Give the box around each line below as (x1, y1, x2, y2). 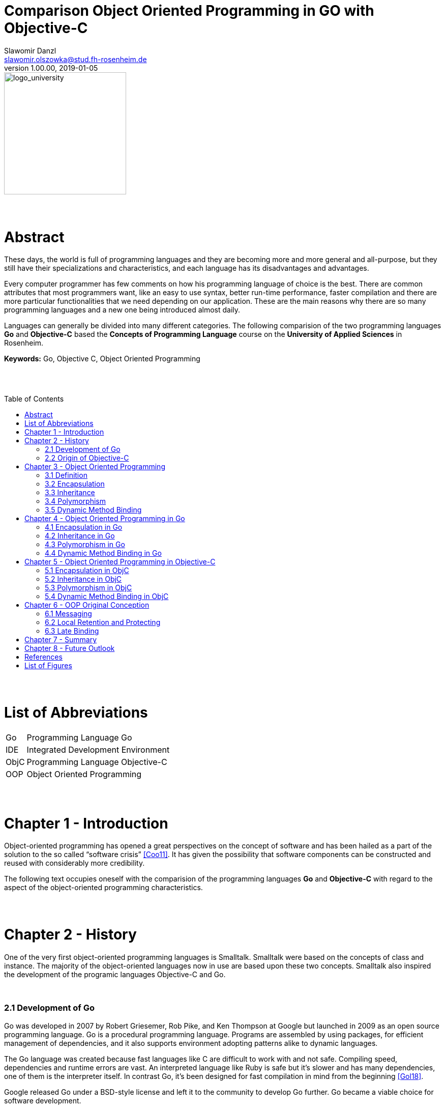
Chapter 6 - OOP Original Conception (24, 601, 150, 610)
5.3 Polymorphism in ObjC (45, 583, 132, 592)
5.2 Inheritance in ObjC (45, 575, 122, 584)
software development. (4, 1096, 81, 1105)
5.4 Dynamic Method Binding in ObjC (45, 592, 169, 601)
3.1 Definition (45, 471, 87, 480)
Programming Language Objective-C (26, 756, 167, 767)
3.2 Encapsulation (45, 479, 105, 489)
